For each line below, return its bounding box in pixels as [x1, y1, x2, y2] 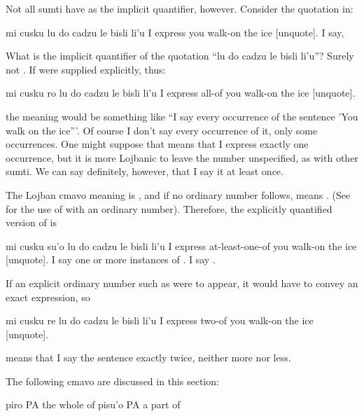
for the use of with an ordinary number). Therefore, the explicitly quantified [6, 201, 332, 216]
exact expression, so [6, 289, 90, 304]
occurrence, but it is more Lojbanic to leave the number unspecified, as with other [6, 150, 358, 165]
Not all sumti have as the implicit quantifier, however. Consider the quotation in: [6, 1, 353, 15]
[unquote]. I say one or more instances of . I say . [6, 252, 216, 267]
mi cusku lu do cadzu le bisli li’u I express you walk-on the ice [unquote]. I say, [6, 25, 344, 39]
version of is [6, 215, 57, 230]
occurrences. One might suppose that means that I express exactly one [6, 137, 309, 151]
